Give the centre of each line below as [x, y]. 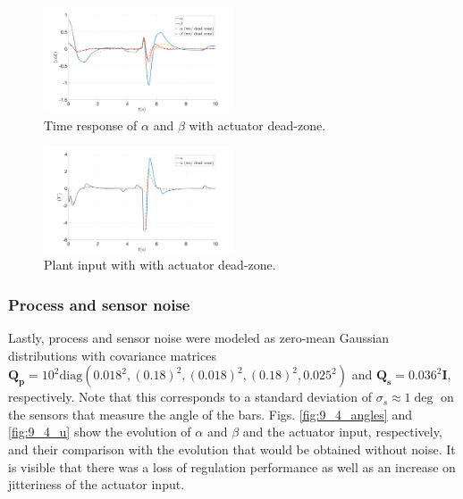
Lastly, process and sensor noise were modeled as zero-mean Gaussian [199, 337]
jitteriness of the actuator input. [97, 484]
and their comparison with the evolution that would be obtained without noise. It [232, 449]
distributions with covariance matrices [112, 355]
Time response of [91, 125]
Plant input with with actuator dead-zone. [160, 265]
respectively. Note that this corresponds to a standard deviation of [190, 397]
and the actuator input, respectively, [342, 432]
